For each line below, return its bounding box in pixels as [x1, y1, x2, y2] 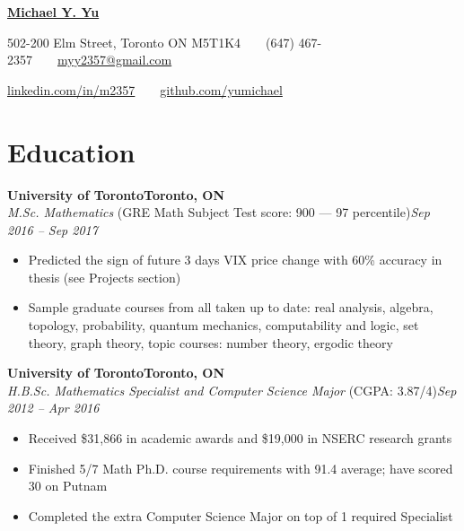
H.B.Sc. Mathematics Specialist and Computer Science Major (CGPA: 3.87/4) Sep [7, 380, 457, 399]
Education [7, 133, 136, 170]
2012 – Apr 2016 [7, 398, 100, 417]
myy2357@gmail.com [57, 50, 172, 69]
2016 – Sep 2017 [7, 220, 98, 239]
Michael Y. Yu [7, 3, 100, 21]
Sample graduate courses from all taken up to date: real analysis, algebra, [28, 298, 433, 317]
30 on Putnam [28, 476, 108, 495]
